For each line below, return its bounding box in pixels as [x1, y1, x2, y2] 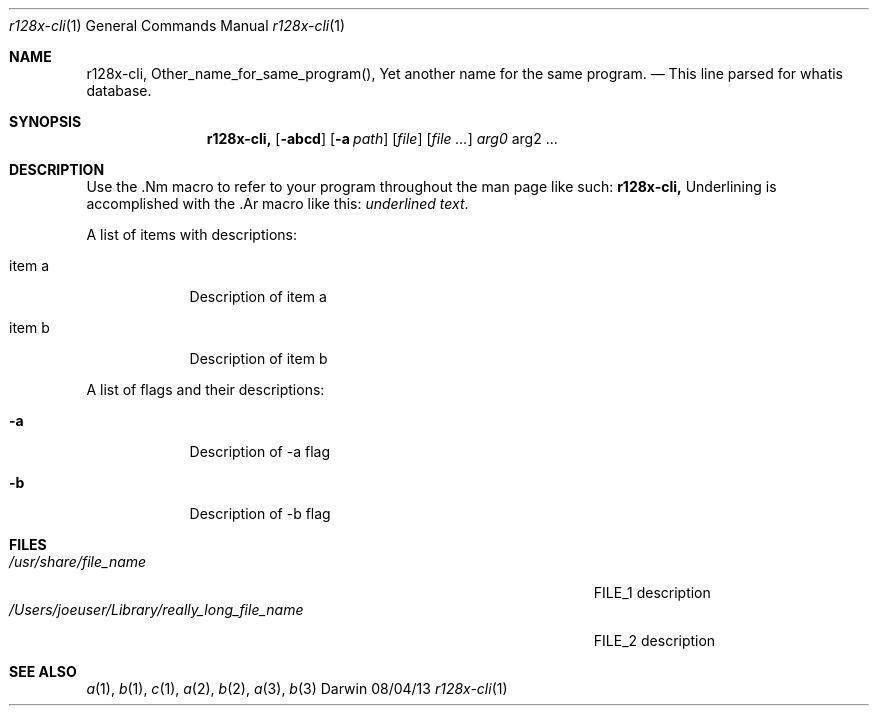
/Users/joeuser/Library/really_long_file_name [9, 601, 304, 618]
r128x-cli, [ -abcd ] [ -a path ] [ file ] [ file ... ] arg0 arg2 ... [206, 130, 558, 147]
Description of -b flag [189, 505, 331, 522]
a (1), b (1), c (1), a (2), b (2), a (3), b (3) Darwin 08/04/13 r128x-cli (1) [86, 680, 508, 697]
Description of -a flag [189, 443, 330, 460]
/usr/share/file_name [9, 553, 147, 570]
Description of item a [189, 288, 327, 305]
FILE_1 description [593, 584, 711, 601]
